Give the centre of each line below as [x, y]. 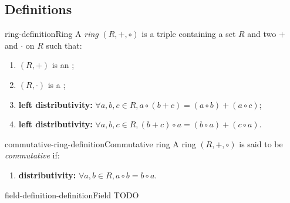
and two [262, 34]
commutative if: [32, 155]
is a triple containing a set [189, 34]
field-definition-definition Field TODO [72, 194]
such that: [64, 45]
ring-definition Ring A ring [52, 34]
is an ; [63, 65]
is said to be [261, 143]
